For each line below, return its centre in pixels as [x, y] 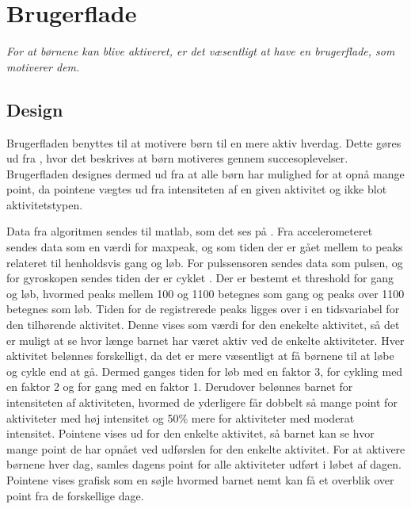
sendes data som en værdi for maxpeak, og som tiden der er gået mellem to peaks [205, 247]
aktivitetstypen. [45, 204]
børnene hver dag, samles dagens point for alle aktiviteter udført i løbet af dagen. [204, 464]
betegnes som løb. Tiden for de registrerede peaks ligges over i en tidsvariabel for [203, 309]
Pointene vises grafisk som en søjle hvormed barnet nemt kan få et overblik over [200, 479]
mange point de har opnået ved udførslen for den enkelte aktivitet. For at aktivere [206, 448]
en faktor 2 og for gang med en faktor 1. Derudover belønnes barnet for [180, 387]
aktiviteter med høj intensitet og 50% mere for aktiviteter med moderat [181, 417]
